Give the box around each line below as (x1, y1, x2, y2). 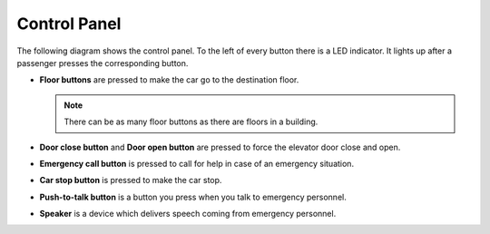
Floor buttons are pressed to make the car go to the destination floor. (39, 74, 299, 85)
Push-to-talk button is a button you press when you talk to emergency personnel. (39, 191, 347, 202)
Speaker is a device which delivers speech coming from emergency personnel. (39, 209, 337, 219)
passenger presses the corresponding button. (16, 57, 189, 68)
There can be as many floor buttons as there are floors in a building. (64, 116, 318, 127)
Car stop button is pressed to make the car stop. (39, 175, 222, 186)
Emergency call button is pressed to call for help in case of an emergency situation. (39, 158, 354, 169)
